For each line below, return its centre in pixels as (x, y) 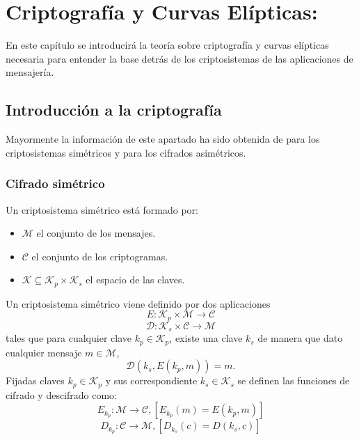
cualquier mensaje (44, 352)
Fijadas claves (35, 380)
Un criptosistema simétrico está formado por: (102, 209)
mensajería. (30, 72)
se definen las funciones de (294, 380)
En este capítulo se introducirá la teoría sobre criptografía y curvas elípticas (167, 45)
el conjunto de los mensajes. (96, 233)
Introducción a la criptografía (114, 110)
